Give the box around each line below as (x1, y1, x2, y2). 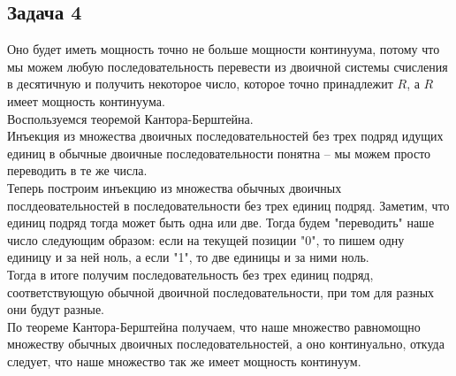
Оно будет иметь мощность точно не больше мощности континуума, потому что (7, 40, 440, 58)
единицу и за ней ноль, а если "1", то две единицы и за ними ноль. (7, 248, 369, 266)
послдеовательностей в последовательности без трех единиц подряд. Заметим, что (7, 196, 450, 214)
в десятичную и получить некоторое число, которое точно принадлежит (7, 74, 393, 93)
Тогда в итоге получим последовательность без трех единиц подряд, (7, 265, 374, 283)
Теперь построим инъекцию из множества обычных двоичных (7, 178, 342, 196)
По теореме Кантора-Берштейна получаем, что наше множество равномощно (7, 317, 421, 335)
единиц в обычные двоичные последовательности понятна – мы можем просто (7, 143, 431, 162)
